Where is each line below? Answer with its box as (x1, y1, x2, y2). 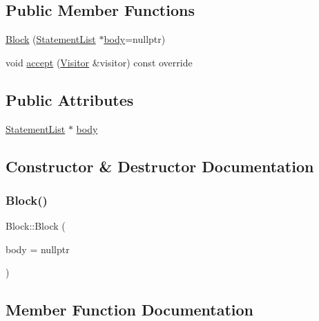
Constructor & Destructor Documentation (6, 155, 314, 176)
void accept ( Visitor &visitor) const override (6, 55, 193, 69)
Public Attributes (6, 89, 134, 110)
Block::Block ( (6, 219, 66, 233)
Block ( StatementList (6, 32, 96, 46)
